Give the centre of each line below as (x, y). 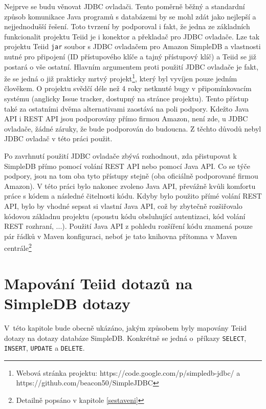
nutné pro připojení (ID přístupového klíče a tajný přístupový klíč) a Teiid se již (130, 57)
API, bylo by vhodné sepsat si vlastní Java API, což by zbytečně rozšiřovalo (123, 206)
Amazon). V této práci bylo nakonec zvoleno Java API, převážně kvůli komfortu (130, 186)
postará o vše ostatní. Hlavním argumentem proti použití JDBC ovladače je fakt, (131, 66)
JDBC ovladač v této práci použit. (58, 138)
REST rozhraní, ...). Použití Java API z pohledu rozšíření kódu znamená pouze (128, 226)
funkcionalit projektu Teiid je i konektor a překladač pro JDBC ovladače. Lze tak (132, 36)
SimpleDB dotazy (68, 303)
